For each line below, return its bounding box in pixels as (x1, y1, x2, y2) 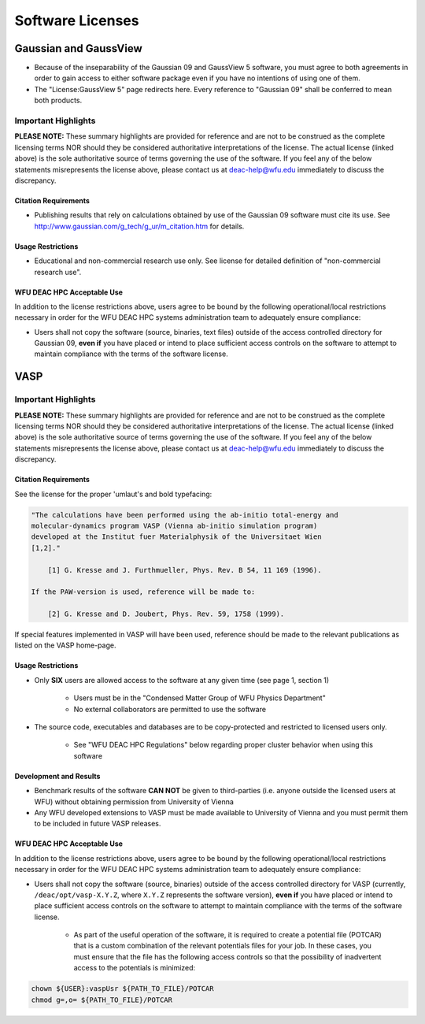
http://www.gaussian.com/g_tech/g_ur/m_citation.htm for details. (34, 221, 245, 231)
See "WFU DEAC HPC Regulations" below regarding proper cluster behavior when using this (73, 740, 374, 750)
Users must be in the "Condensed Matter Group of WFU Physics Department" (73, 693, 326, 703)
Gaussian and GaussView (14, 42, 142, 55)
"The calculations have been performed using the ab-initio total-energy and (31, 510, 338, 519)
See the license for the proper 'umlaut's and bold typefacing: (14, 489, 213, 499)
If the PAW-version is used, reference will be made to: (31, 588, 256, 596)
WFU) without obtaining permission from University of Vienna (34, 796, 234, 807)
